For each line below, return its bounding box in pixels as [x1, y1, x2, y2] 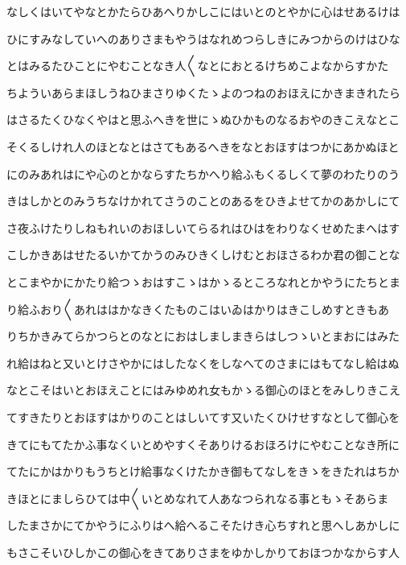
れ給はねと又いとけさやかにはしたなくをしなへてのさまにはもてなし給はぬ [6, 354, 400, 371]
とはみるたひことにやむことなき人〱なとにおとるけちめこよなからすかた [6, 57, 389, 74]
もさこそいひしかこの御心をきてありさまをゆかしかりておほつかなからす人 [6, 543, 400, 560]
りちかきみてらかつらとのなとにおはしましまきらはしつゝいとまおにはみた [6, 328, 400, 344]
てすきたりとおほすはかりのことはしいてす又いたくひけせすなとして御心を [6, 408, 400, 425]
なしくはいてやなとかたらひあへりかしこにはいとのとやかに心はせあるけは [6, 3, 400, 19]
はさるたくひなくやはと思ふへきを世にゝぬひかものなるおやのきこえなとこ [6, 111, 400, 128]
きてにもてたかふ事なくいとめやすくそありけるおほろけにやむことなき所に [6, 435, 400, 452]
